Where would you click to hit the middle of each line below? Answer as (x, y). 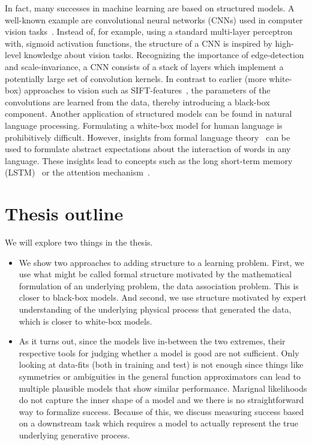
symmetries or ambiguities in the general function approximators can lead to (160, 376)
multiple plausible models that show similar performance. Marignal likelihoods (163, 388)
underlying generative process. (74, 435)
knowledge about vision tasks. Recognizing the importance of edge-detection (164, 55)
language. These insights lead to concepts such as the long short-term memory (149, 160)
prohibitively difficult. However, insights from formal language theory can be (148, 137)
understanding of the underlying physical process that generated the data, (155, 309)
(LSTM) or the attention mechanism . (77, 172)
